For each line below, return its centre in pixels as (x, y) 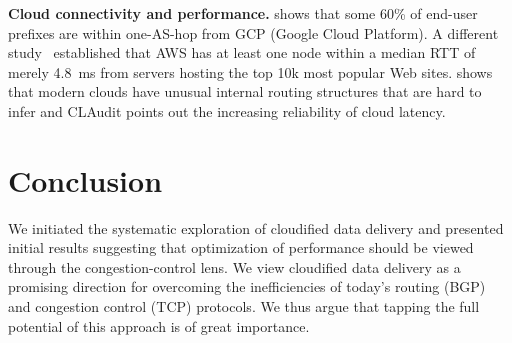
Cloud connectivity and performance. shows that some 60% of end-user (243, 13)
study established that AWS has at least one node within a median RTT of (242, 52)
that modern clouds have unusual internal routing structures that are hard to (245, 91)
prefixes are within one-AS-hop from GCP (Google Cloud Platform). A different (253, 32)
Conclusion (85, 179)
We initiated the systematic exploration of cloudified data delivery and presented (256, 227)
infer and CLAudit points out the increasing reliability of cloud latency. (227, 110)
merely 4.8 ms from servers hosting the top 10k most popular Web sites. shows (250, 71)
